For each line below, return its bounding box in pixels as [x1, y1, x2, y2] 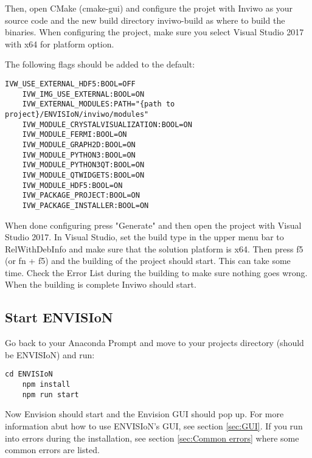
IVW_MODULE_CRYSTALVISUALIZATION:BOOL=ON [22, 120, 192, 129]
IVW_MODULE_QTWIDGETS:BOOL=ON [22, 170, 145, 179]
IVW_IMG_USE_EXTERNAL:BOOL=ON [22, 89, 145, 99]
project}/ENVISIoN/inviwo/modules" [5, 109, 149, 119]
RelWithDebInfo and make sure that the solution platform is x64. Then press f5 [5, 242, 303, 255]
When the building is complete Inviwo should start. [5, 278, 196, 291]
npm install [22, 380, 71, 389]
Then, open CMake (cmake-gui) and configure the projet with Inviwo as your [5, 2, 293, 14]
